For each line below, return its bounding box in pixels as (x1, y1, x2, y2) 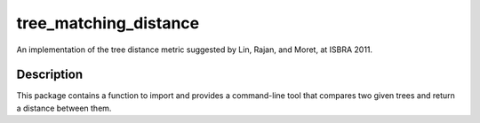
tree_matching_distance (16, 13, 200, 33)
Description (16, 67, 84, 82)
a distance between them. (16, 103, 112, 113)
